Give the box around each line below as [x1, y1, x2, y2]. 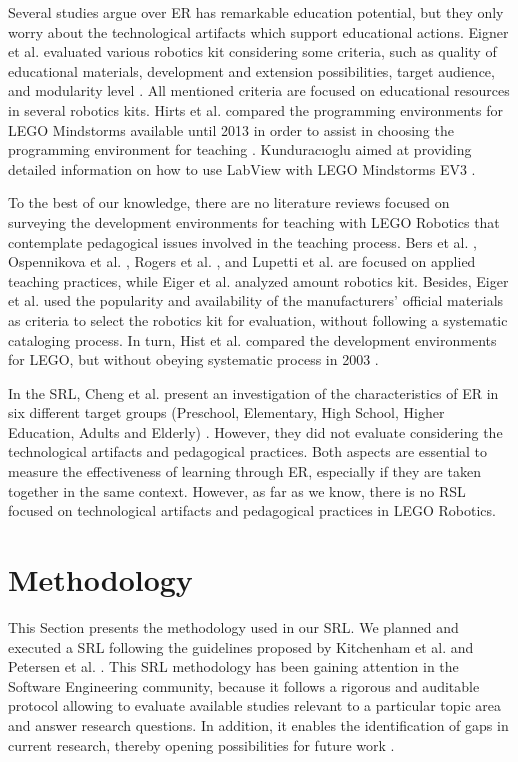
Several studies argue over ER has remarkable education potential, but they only [8, 2, 504, 22]
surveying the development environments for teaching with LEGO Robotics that [8, 211, 500, 232]
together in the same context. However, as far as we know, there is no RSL [8, 480, 466, 501]
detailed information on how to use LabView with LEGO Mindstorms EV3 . [8, 158, 476, 179]
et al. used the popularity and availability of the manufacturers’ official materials [8, 290, 504, 311]
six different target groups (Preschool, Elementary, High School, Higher [8, 402, 445, 423]
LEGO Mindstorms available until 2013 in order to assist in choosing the [8, 119, 454, 140]
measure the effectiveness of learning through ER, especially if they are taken [8, 461, 481, 482]
